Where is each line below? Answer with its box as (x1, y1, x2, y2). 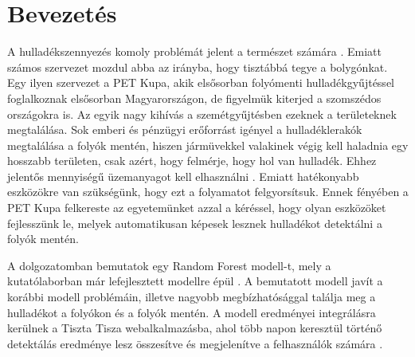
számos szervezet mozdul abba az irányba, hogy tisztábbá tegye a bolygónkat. (7, 58, 388, 75)
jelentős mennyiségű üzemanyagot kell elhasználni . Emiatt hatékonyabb (7, 167, 359, 184)
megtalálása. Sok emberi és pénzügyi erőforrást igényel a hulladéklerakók (7, 121, 362, 138)
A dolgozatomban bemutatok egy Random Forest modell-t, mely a (7, 257, 331, 273)
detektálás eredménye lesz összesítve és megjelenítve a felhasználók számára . (7, 335, 383, 351)
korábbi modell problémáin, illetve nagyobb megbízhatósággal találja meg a (7, 288, 376, 305)
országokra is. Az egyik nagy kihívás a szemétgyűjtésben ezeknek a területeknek (7, 105, 397, 122)
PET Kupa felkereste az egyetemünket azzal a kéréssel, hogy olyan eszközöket (7, 199, 386, 216)
